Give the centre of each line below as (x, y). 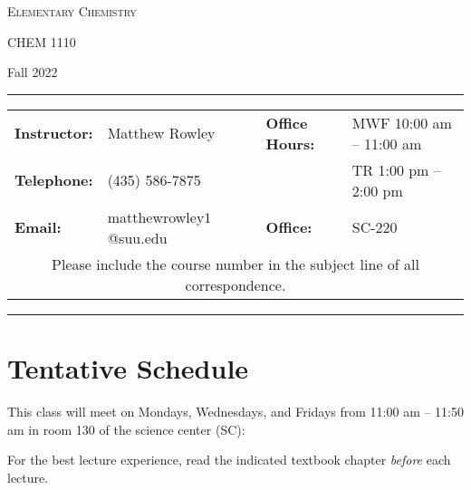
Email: (38, 227)
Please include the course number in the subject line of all (235, 264)
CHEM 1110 (42, 41)
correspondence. (235, 284)
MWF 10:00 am (402, 122)
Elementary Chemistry (72, 11)
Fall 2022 (33, 72)
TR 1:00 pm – (396, 169)
